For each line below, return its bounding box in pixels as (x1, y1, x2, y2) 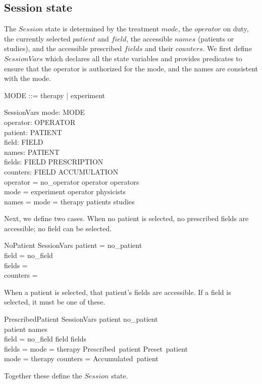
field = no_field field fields (4, 333, 87, 344)
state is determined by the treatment (45, 23, 160, 34)
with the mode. (4, 73, 51, 83)
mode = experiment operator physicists (4, 186, 126, 197)
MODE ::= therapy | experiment (4, 90, 105, 100)
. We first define (202, 43, 252, 54)
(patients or (197, 33, 234, 44)
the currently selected (4, 33, 71, 44)
